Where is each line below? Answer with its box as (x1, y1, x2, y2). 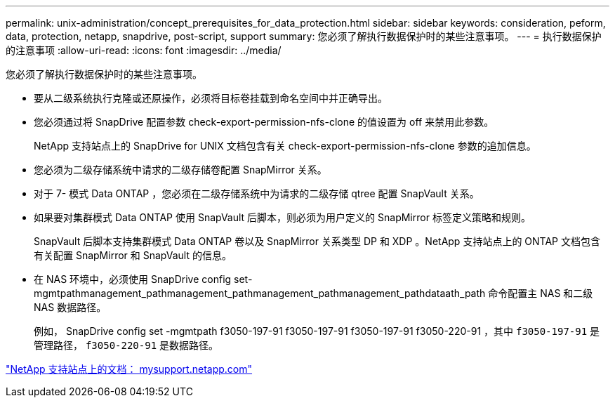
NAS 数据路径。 (34, 301, 107, 313)
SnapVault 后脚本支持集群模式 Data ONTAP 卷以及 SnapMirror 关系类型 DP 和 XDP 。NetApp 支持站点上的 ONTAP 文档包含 (34, 235, 600, 247)
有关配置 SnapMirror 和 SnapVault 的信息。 (34, 249, 232, 261)
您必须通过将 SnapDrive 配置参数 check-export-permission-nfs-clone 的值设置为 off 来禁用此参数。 (34, 116, 494, 128)
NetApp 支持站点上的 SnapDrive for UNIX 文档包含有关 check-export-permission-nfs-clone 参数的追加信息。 (34, 140, 536, 152)
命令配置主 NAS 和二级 (488, 287, 593, 299)
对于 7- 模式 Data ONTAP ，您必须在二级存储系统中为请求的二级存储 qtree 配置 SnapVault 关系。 (34, 187, 480, 199)
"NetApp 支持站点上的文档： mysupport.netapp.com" (6, 363, 253, 375)
